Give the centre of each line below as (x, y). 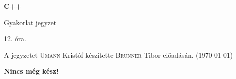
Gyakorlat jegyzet (30, 22)
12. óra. (15, 39)
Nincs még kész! (31, 71)
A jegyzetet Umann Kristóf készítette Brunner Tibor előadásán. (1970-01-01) (118, 55)
